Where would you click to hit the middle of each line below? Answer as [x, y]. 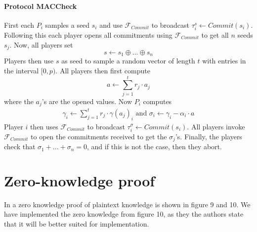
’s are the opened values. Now [87, 101]
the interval [21, 71]
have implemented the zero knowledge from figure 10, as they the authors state [124, 214]
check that [20, 146]
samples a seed [67, 25]
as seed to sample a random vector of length [128, 61]
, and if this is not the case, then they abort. [154, 146]
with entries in [224, 61]
